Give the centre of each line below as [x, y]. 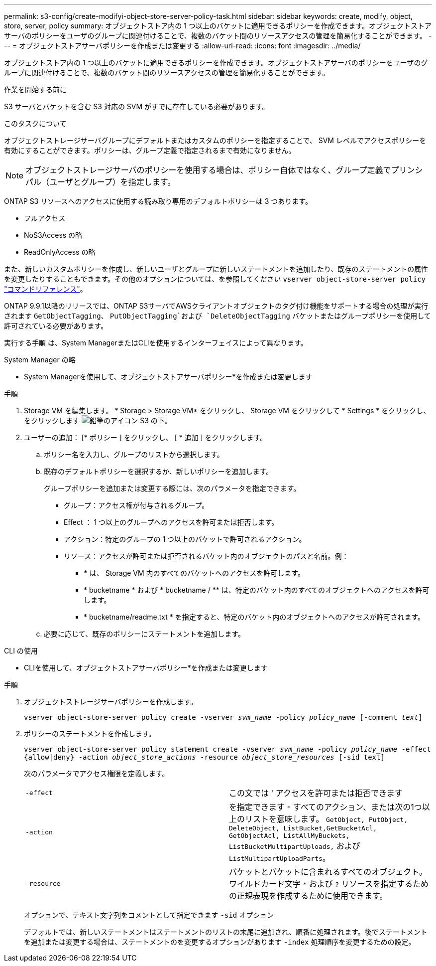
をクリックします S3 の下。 [98, 420]
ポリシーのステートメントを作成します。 [90, 733]
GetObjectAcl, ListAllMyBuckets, [289, 836]
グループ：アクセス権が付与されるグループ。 [136, 505]
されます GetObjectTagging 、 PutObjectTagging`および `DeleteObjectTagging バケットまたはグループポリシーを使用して [218, 316]
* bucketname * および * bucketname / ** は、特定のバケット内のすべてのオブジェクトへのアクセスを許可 [257, 590]
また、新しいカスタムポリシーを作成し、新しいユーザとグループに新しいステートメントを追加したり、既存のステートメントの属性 [216, 269]
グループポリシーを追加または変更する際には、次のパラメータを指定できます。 [172, 488]
